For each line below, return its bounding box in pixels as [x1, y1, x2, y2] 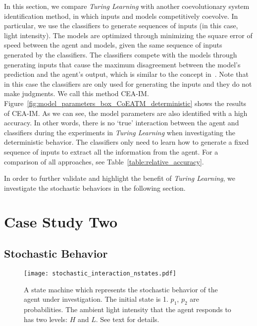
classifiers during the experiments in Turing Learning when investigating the [4, 127, 235, 137]
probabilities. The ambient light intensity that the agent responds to [24, 304, 231, 314]
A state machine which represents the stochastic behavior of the [24, 284, 218, 294]
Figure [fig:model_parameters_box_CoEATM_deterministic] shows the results [4, 98, 247, 108]
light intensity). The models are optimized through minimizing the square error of [4, 30, 253, 40]
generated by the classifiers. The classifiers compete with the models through [4, 49, 237, 59]
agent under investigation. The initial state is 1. [24, 294, 168, 304]
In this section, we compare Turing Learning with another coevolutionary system [4, 1, 250, 11]
